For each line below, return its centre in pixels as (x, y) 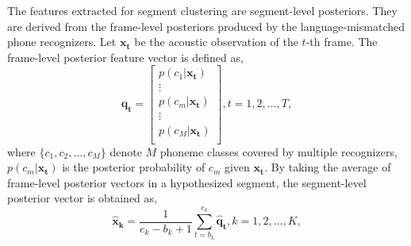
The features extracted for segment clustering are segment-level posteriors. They (202, 10)
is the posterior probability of (134, 167)
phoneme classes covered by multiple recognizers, (278, 151)
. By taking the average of (328, 167)
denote (126, 151)
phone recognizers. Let (62, 42)
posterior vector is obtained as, (82, 198)
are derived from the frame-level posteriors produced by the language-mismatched (206, 26)
